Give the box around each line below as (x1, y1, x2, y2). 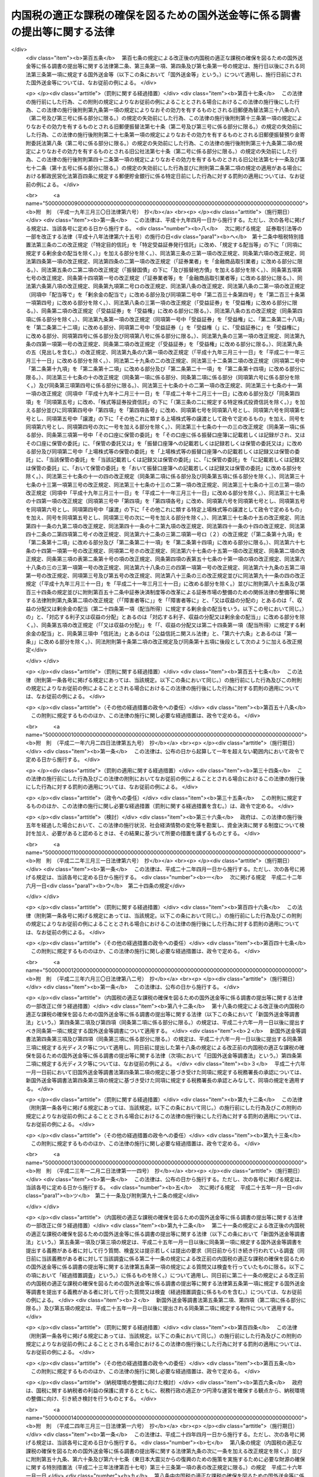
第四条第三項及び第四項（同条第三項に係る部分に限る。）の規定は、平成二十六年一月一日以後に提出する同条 (35, 1036, 298, 1043)
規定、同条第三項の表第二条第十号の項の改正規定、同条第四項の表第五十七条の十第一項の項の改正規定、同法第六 (30, 555, 305, 562)
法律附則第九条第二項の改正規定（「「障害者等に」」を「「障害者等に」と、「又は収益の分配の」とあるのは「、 (35, 597, 298, 604)
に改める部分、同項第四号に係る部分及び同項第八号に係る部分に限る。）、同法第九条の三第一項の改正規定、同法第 (25, 332, 300, 339)
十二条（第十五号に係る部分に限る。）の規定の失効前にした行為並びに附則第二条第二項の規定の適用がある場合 (30, 164, 298, 171)
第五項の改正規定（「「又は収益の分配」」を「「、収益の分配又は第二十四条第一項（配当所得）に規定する (51, 622, 300, 629)
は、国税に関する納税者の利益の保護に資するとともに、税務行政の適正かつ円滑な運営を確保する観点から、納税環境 (25, 1387, 305, 1394)
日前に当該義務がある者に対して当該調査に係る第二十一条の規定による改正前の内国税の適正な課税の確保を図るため (25, 1255, 305, 1263)
